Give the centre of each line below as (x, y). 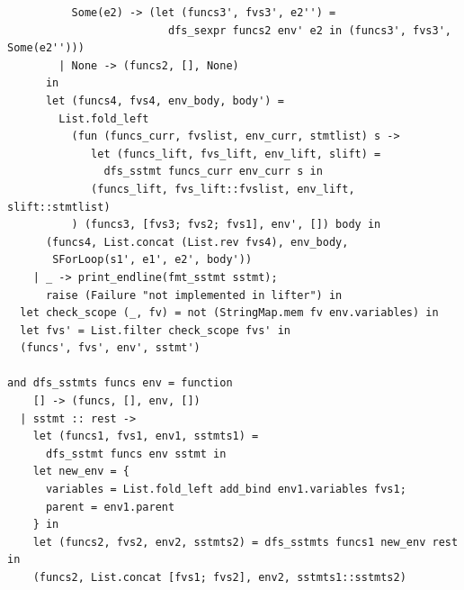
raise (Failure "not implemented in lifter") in (194, 295)
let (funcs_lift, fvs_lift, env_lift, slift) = (236, 154)
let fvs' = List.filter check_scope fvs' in (155, 330)
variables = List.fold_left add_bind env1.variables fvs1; (226, 490)
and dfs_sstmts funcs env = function (120, 383)
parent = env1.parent (110, 507)
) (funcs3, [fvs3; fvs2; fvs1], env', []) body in (226, 225)
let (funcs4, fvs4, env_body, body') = (165, 100)
